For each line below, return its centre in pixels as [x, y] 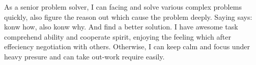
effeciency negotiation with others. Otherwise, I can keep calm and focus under [127, 46]
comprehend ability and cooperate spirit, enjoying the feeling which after [118, 36]
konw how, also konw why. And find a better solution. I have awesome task [121, 27]
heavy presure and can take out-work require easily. [84, 56]
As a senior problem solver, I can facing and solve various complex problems [123, 7]
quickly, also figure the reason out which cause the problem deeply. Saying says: [128, 17]
